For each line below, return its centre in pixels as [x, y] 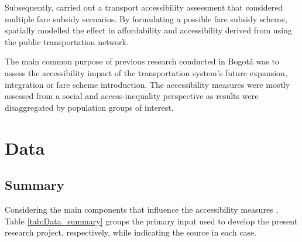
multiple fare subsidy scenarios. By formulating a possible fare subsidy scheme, [146, 18]
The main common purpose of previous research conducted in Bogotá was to [142, 61]
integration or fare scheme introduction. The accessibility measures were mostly [147, 84]
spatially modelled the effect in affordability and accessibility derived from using [148, 30]
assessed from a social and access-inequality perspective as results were [132, 96]
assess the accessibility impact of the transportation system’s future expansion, [146, 72]
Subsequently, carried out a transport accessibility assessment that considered [144, 7]
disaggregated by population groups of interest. [89, 107]
